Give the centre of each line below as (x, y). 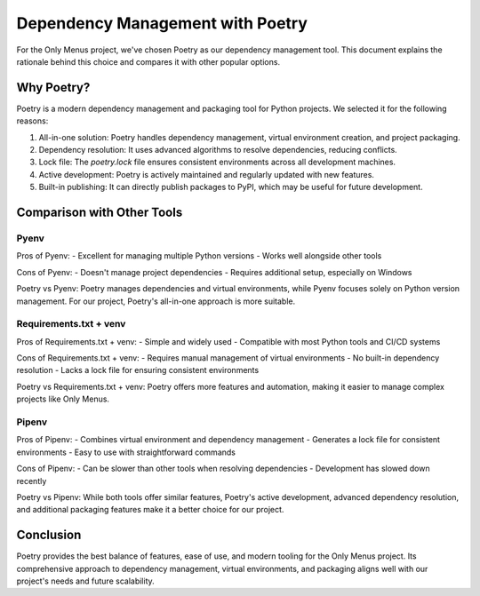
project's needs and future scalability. (85, 581)
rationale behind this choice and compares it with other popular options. (148, 61)
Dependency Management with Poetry (162, 23)
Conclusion (49, 535)
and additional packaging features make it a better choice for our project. (150, 510)
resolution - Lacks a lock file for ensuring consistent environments (138, 370)
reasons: (32, 121)
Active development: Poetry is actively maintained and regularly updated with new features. (207, 174)
